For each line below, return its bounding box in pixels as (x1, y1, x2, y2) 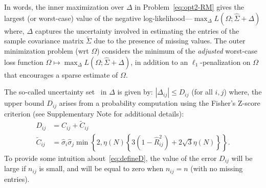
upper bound (4, 98, 45, 108)
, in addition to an (130, 56, 188, 67)
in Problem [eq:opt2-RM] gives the (135, 2, 244, 12)
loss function (4, 56, 43, 67)
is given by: (117, 86, 153, 97)
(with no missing (190, 163, 243, 174)
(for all (191, 86, 213, 97)
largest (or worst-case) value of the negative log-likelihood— (4, 12, 192, 23)
